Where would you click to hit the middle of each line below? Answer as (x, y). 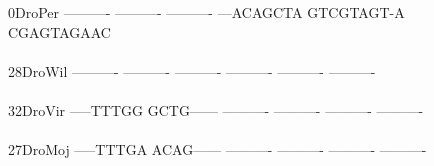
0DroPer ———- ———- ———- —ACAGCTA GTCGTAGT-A (206, 12)
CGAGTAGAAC (59, 31)
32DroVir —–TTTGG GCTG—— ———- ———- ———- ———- (216, 109)
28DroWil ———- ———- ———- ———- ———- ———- (192, 70)
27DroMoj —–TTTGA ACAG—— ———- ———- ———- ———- (217, 149)
